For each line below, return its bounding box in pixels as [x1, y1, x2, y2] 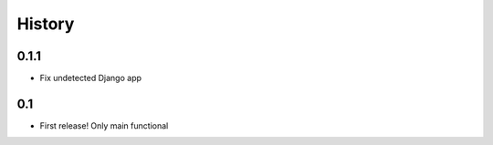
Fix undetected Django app [39, 73, 142, 84]
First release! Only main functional [39, 119, 169, 131]
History [16, 14, 75, 34]
